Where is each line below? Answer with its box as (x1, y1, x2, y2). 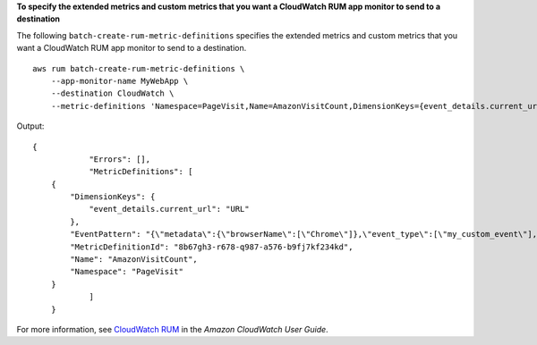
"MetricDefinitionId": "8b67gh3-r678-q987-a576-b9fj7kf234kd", (70, 241, 354, 252)
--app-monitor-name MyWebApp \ (50, 76, 189, 86)
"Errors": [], (89, 154, 151, 164)
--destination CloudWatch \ (50, 88, 175, 98)
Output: (16, 121, 45, 131)
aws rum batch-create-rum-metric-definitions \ (32, 63, 245, 73)
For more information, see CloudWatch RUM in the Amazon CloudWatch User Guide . (16, 324, 328, 334)
